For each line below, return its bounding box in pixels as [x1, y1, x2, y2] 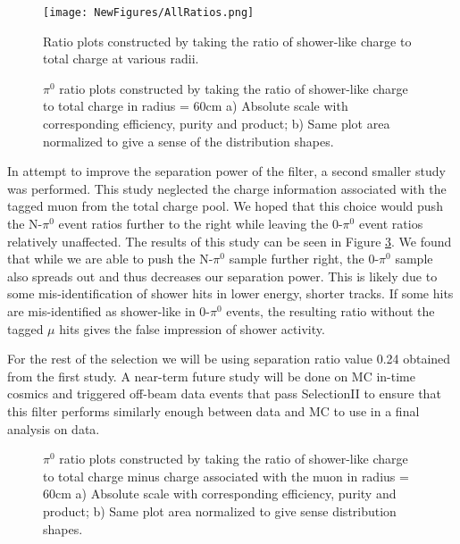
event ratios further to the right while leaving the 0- [58, 214, 343, 232]
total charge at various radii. [43, 49, 199, 68]
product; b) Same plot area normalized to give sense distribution [43, 501, 397, 520]
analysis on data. [7, 419, 100, 438]
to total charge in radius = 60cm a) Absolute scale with [43, 96, 348, 115]
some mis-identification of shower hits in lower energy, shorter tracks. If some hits [7, 284, 454, 303]
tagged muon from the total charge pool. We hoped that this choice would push [7, 197, 443, 215]
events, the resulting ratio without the [226, 301, 435, 320]
